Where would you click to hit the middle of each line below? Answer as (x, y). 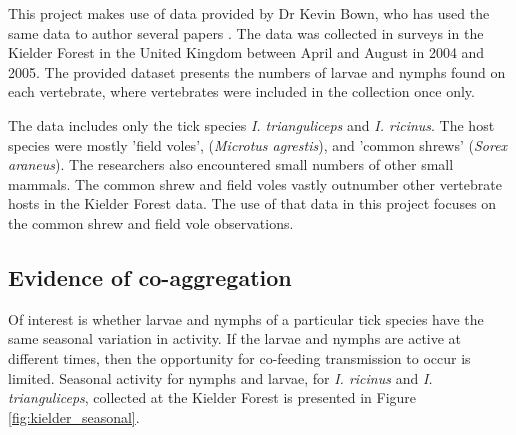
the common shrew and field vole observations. (151, 222)
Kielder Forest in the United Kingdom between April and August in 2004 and (246, 52)
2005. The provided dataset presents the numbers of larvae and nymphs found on (257, 71)
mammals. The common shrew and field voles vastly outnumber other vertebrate (255, 183)
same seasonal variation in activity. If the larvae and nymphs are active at (235, 338)
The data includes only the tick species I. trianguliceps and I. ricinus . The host (251, 124)
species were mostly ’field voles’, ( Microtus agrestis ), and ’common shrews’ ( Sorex (258, 144)
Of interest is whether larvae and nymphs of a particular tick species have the (246, 318)
